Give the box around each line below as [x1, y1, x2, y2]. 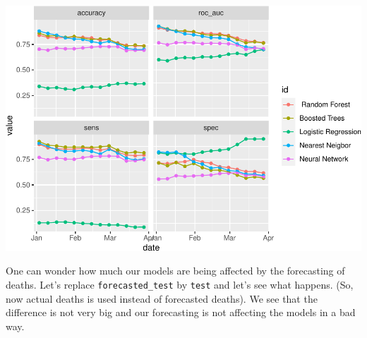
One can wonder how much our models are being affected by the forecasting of [6, 263, 345, 278]
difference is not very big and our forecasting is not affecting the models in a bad [6, 305, 356, 320]
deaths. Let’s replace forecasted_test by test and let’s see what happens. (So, [6, 277, 354, 291]
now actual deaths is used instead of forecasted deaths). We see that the [6, 291, 318, 306]
